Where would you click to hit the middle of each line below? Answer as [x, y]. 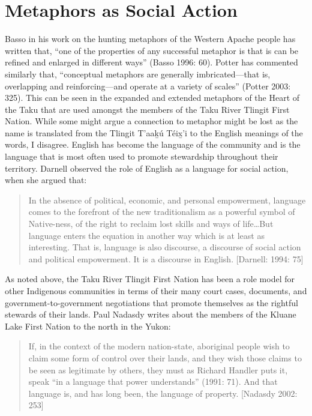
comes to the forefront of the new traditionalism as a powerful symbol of [162, 212]
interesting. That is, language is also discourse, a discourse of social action [165, 247]
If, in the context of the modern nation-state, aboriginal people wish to [159, 346]
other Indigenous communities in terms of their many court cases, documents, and [156, 291]
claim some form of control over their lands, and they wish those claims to [165, 357]
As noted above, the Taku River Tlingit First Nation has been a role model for [150, 279]
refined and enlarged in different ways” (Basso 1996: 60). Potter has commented [151, 62]
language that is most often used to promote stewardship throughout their [142, 156]
